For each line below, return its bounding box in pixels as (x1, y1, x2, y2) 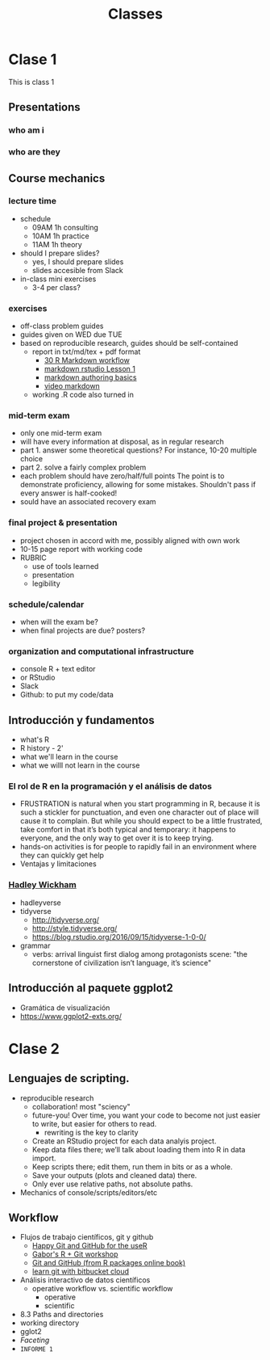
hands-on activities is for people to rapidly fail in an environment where (19, 842, 257, 852)
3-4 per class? (31, 282, 81, 292)
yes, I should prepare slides (31, 256, 124, 267)
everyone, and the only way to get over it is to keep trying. (19, 833, 214, 843)
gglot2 (19, 1327, 42, 1337)
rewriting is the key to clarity (44, 1127, 139, 1137)
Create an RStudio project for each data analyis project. (31, 1136, 217, 1146)
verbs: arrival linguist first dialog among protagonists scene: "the (31, 949, 248, 958)
